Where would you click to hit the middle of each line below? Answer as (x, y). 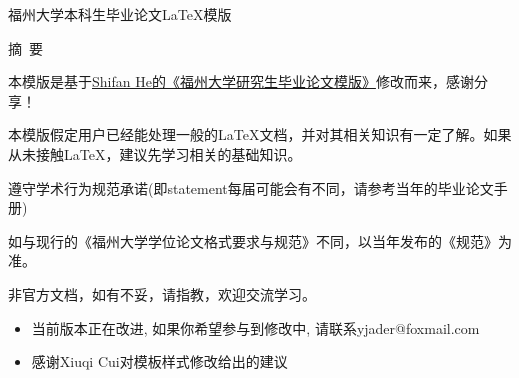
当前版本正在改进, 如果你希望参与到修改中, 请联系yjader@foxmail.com (255, 327)
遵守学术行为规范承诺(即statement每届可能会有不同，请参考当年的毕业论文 (251, 187)
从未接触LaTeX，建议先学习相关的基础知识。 (155, 153)
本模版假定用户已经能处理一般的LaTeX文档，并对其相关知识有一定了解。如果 (260, 134)
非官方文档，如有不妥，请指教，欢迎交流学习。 (162, 293)
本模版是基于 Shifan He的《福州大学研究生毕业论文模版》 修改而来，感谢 (241, 81)
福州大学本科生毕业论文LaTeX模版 (120, 14)
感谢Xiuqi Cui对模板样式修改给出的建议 (159, 361)
